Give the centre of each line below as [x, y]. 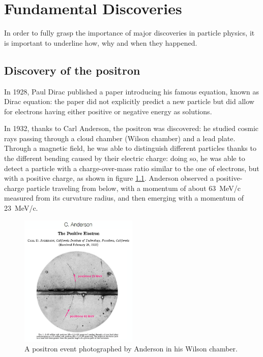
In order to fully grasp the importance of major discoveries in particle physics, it [129, 33]
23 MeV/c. [21, 208]
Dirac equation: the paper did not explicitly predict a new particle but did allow [129, 101]
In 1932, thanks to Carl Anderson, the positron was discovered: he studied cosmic [131, 128]
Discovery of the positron [72, 70]
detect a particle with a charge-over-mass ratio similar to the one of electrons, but [132, 168]
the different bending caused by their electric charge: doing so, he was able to [125, 158]
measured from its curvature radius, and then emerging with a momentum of [124, 198]
